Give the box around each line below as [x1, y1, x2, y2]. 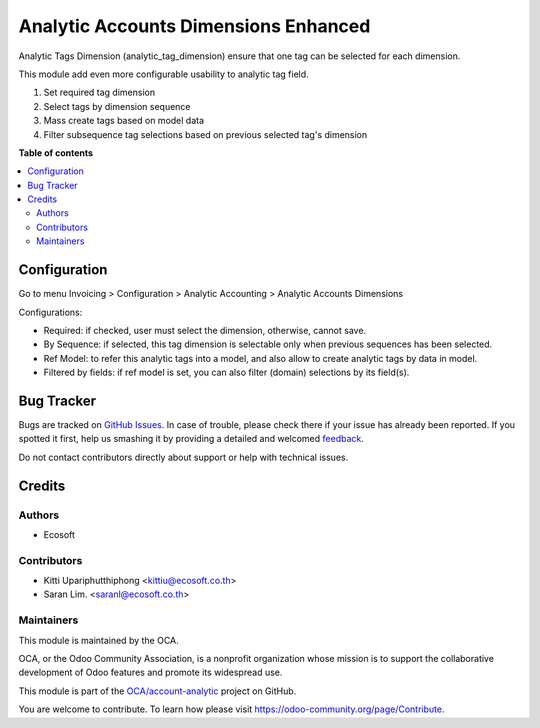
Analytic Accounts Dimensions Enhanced [18, 15, 371, 37]
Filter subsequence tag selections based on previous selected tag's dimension [43, 128, 368, 140]
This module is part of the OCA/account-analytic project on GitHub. [18, 685, 297, 697]
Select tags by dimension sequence [43, 100, 191, 112]
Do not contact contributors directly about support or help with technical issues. [18, 451, 349, 463]
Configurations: [18, 306, 83, 318]
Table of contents [18, 146, 94, 159]
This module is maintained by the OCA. [18, 634, 179, 646]
